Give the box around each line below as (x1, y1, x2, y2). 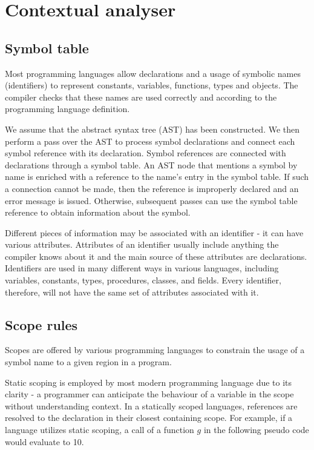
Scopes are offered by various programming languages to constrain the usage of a (5, 343, 305, 356)
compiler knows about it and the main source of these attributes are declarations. (5, 250, 307, 262)
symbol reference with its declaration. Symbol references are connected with (5, 147, 286, 159)
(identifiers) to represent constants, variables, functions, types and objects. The (5, 79, 298, 91)
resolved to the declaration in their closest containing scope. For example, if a (5, 411, 293, 424)
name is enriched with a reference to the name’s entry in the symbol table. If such (5, 170, 309, 183)
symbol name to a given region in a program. (5, 356, 172, 368)
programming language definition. (5, 102, 130, 115)
